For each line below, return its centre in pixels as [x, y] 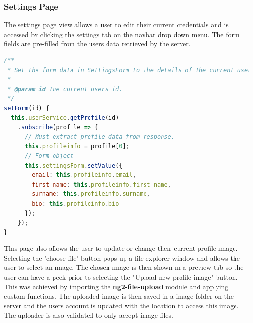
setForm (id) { [27, 108]
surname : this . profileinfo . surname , [91, 194]
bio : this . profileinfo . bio [75, 203]
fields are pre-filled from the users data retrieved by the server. [97, 44]
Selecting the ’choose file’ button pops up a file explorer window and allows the [122, 257]
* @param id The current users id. [65, 89]
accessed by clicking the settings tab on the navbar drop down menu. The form [122, 34]
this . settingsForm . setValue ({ [73, 165]
